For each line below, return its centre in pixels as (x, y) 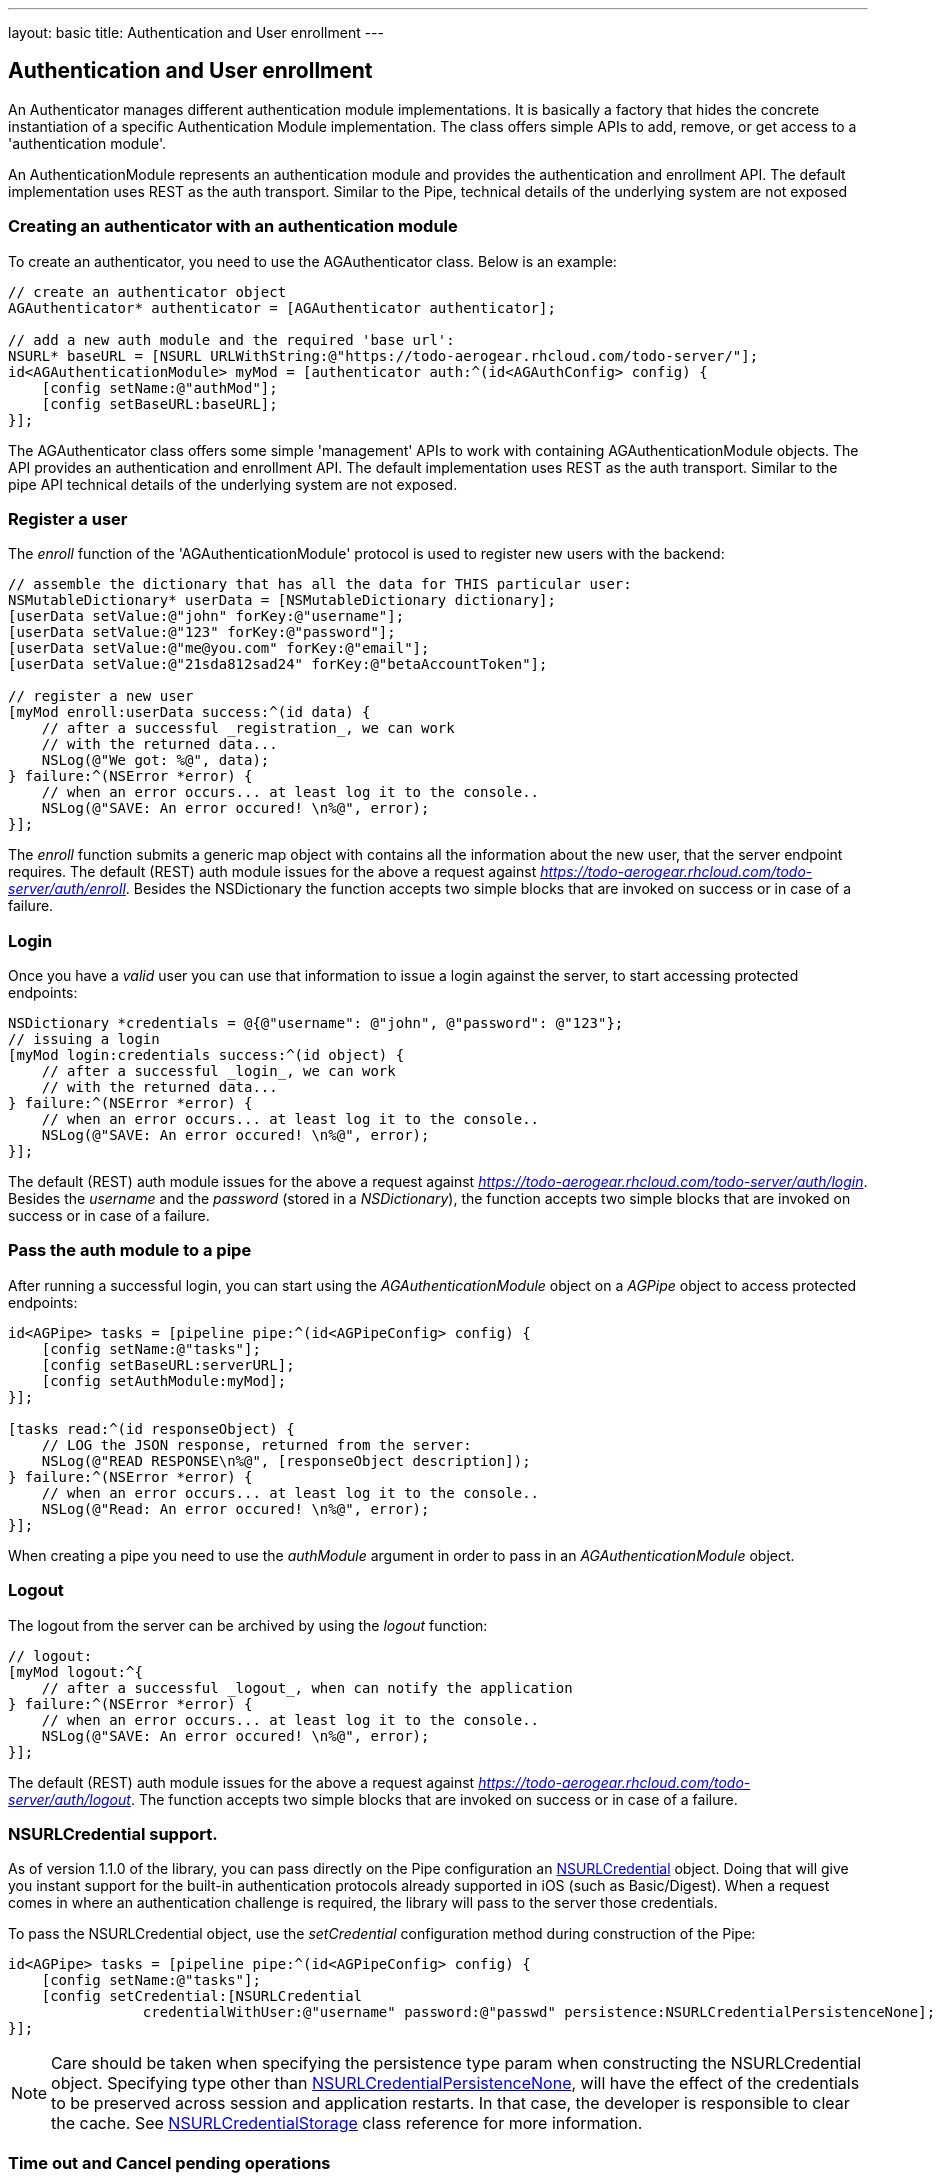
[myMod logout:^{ (75, 1671)
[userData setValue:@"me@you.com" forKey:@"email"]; (219, 648)
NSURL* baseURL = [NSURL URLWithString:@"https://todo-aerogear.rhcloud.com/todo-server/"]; (383, 355)
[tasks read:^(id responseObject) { (151, 1428)
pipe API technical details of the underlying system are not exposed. (233, 484)
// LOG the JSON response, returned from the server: (256, 1444)
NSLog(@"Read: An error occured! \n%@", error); (235, 1508)
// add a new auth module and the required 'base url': (231, 339)
